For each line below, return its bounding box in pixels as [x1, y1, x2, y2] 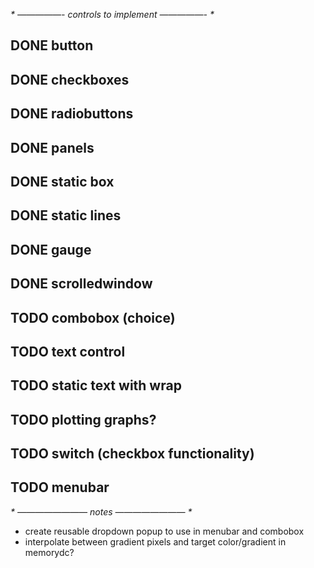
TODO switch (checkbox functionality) [10, 445, 255, 463]
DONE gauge [10, 241, 92, 258]
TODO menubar [10, 479, 110, 496]
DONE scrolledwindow [10, 275, 153, 293]
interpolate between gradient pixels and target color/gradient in [24, 535, 287, 548]
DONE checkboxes [10, 71, 130, 88]
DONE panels [10, 139, 95, 156]
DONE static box [10, 173, 115, 190]
